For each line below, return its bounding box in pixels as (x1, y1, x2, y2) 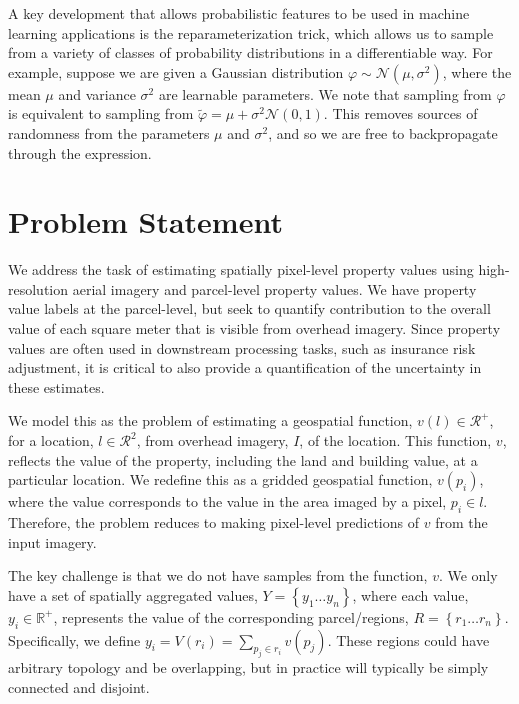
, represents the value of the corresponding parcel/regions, (53, 606, 409, 627)
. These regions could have (327, 629, 490, 650)
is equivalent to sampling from (8, 103, 194, 124)
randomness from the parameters (8, 122, 210, 143)
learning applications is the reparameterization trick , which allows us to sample (8, 22, 494, 43)
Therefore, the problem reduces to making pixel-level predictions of (8, 512, 420, 533)
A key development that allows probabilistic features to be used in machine (8, 3, 470, 23)
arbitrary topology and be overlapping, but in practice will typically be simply (8, 657, 489, 678)
